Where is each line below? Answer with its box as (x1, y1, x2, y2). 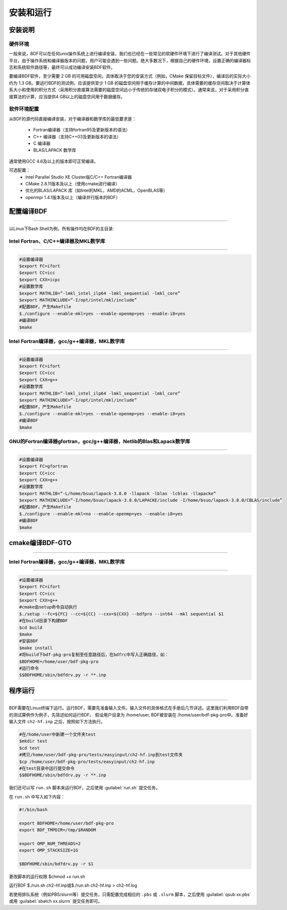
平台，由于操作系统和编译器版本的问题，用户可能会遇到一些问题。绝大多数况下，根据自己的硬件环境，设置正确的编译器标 (9, 57, 251, 63)
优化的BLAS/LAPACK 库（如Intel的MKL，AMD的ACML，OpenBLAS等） (25, 187, 168, 194)
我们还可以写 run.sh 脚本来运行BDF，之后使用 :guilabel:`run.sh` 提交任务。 (9, 785, 160, 791)
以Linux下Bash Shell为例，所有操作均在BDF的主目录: (9, 226, 114, 232)
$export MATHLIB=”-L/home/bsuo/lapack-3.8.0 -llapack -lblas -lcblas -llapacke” (19, 491, 216, 496)
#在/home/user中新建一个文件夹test (19, 732, 96, 737)
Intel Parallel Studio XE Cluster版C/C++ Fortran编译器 (25, 174, 132, 180)
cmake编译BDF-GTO (9, 539, 72, 547)
